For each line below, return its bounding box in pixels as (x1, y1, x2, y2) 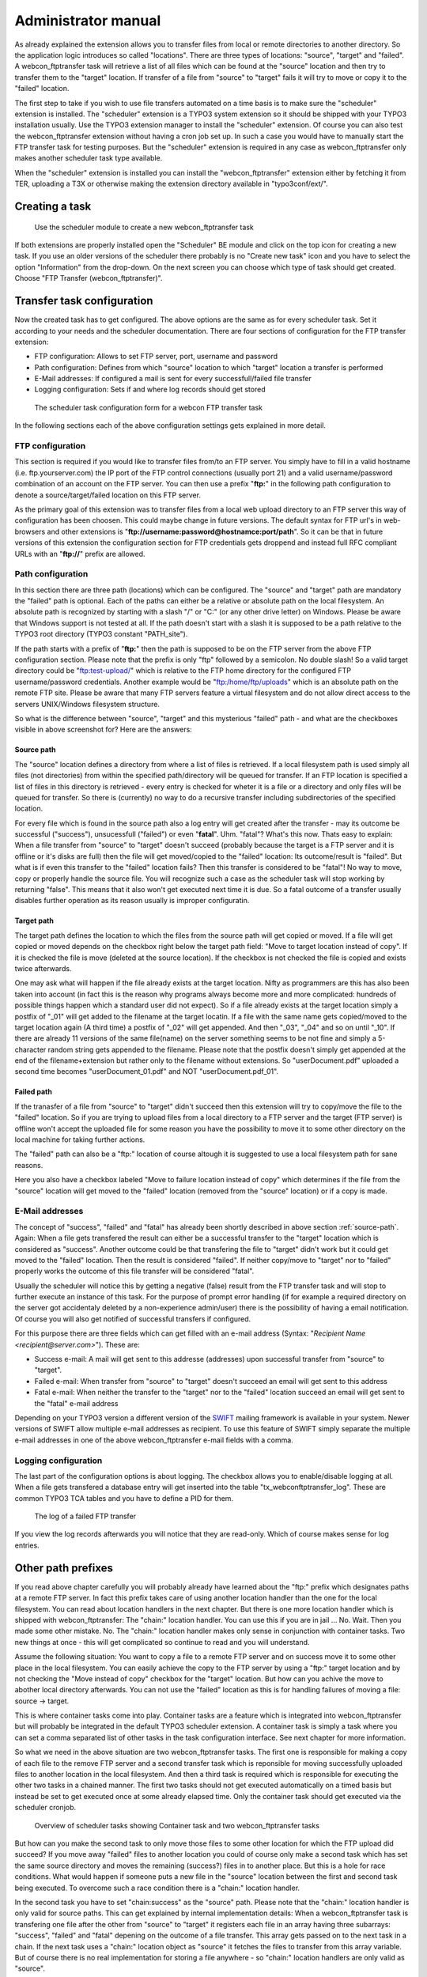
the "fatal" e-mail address (34, 1398, 119, 1408)
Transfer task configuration (14, 294, 153, 308)
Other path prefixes (14, 1561, 114, 1574)
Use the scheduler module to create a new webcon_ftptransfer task (34, 222, 255, 232)
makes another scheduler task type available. (14, 153, 163, 163)
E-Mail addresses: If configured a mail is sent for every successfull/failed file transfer (34, 374, 312, 384)
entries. (14, 1540, 40, 1550)
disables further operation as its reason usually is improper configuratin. (14, 896, 250, 905)
